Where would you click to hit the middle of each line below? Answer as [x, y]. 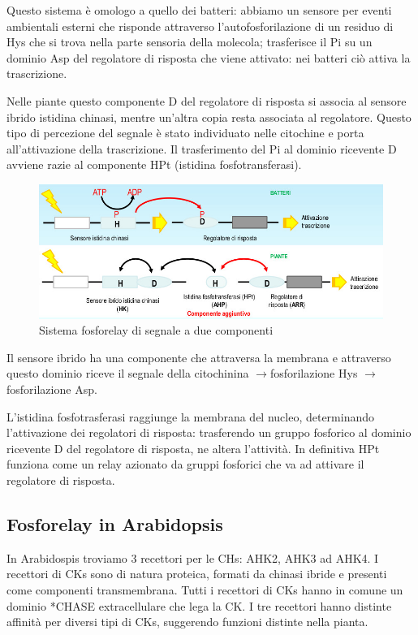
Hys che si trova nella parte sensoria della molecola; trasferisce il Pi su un [190, 42]
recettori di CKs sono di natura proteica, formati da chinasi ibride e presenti [197, 574]
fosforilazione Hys [314, 373]
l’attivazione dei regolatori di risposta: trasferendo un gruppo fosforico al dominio [209, 432]
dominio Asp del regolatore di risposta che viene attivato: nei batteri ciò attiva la [209, 57]
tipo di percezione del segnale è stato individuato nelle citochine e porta [185, 133]
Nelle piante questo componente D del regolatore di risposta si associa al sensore [207, 100]
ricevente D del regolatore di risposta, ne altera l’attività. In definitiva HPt [193, 448]
